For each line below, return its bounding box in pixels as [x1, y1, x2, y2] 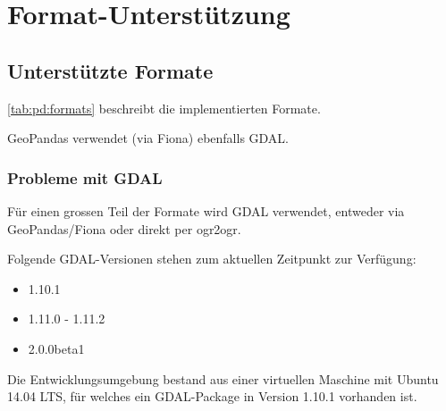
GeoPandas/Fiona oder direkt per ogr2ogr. [7, 219, 241, 238]
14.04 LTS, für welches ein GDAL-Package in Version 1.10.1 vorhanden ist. [7, 387, 417, 406]
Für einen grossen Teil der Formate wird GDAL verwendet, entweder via [7, 201, 405, 220]
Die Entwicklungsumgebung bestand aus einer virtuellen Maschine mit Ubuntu [7, 369, 439, 388]
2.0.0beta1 [28, 339, 85, 357]
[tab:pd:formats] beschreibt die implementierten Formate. [7, 98, 321, 117]
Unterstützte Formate [7, 56, 214, 84]
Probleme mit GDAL [7, 166, 163, 189]
